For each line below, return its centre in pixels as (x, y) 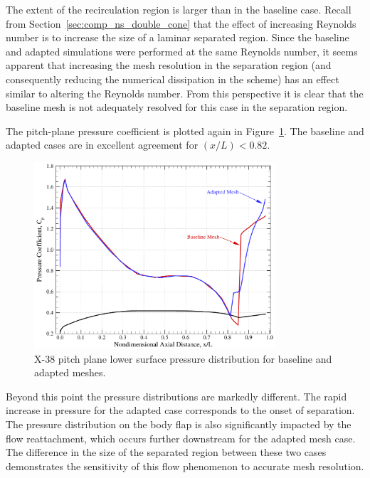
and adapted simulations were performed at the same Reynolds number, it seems (182, 51)
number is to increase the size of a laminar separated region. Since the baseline (178, 37)
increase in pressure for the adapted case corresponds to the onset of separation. (180, 410)
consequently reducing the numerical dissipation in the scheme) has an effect (173, 79)
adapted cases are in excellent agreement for (102, 145)
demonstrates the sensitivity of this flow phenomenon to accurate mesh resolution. (185, 466)
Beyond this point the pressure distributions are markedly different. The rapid (176, 396)
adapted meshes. (70, 372)
